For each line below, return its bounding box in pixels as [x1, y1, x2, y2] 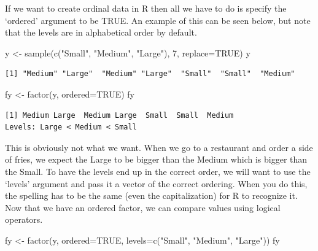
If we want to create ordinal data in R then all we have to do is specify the [5, 2, 287, 14]
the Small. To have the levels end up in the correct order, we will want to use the [5, 164, 311, 177]
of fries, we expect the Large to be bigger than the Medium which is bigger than [5, 153, 308, 166]
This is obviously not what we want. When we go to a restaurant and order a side [5, 141, 313, 153]
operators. [5, 213, 43, 226]
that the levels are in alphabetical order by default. [5, 26, 197, 39]
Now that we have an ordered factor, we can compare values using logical [5, 201, 281, 214]
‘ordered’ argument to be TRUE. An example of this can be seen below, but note [5, 14, 311, 26]
